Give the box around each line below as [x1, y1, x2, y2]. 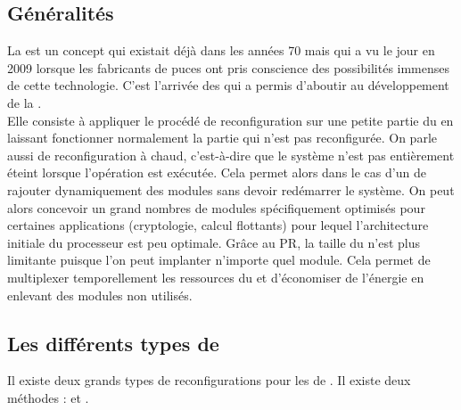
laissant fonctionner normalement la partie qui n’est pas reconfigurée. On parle [7, 128, 438, 147]
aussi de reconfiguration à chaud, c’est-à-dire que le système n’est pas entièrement [7, 145, 455, 164]
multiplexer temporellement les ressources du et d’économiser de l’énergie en [7, 267, 424, 286]
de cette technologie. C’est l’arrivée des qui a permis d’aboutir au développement [7, 76, 449, 94]
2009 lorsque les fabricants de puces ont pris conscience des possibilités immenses [7, 58, 450, 77]
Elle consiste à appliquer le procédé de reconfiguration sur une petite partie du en [7, 111, 454, 129]
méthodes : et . [7, 388, 89, 406]
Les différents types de [7, 329, 219, 357]
